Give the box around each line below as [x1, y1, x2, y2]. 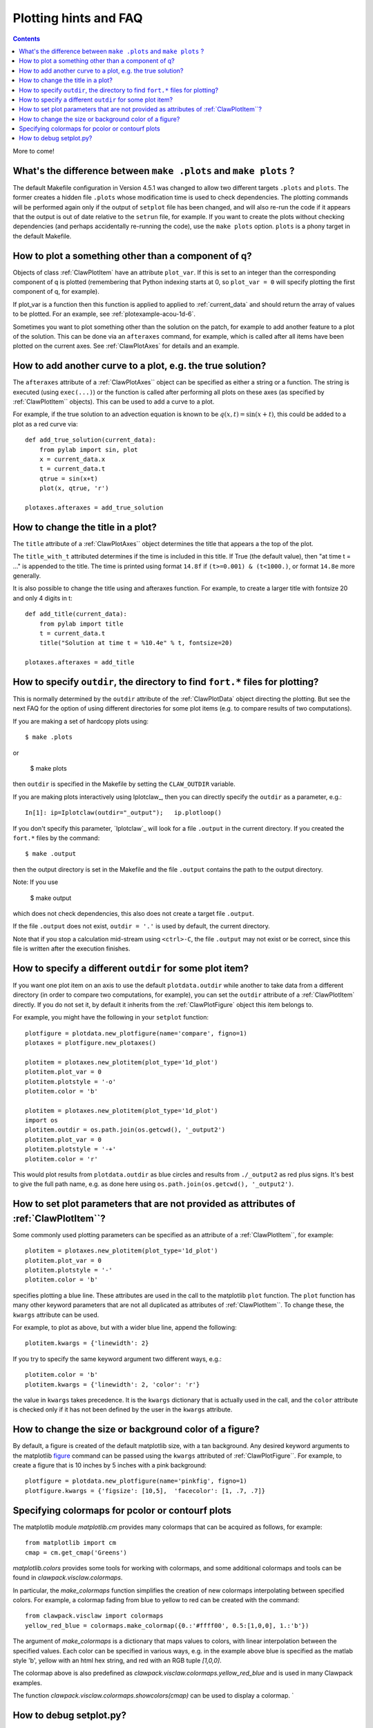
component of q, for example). [12, 288, 99, 296]
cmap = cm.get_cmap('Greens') [25, 1548, 128, 1557]
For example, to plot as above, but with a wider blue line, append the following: [12, 1324, 238, 1332]
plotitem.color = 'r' [25, 1155, 98, 1163]
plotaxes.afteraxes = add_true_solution [25, 503, 164, 511]
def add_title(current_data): [25, 610, 128, 618]
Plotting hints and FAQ [12, 10, 143, 26]
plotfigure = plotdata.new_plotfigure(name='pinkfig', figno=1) [25, 1477, 248, 1485]
